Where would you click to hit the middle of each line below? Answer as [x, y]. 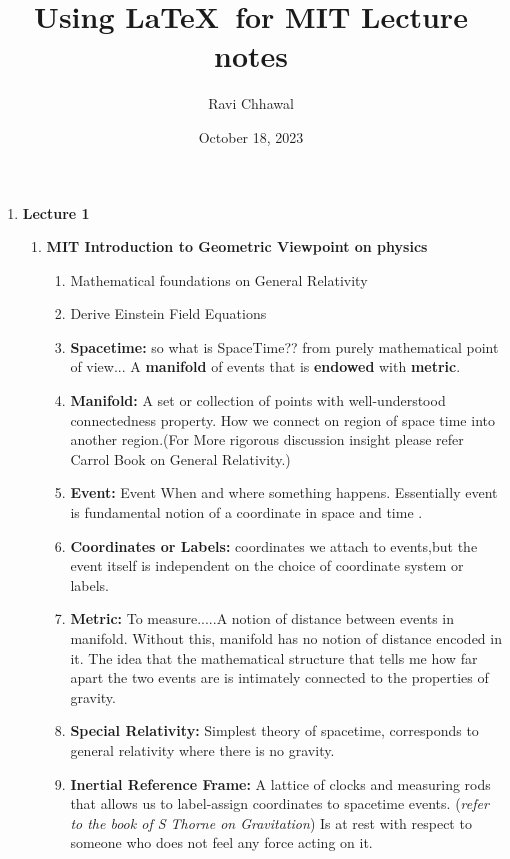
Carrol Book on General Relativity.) [180, 458]
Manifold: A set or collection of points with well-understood [258, 400]
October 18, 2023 [251, 136]
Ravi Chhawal [251, 103]
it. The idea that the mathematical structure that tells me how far [274, 657]
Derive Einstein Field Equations [168, 313]
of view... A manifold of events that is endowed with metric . [265, 366]
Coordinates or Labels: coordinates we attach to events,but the [274, 545]
